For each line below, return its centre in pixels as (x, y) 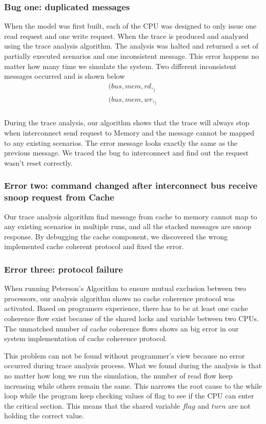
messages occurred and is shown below (65, 76)
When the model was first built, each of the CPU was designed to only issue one (130, 26)
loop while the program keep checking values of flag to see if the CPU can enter (129, 396)
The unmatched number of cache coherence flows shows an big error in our (121, 328)
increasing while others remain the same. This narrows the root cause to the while (133, 385)
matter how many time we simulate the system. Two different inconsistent (120, 66)
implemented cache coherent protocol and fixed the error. (94, 246)
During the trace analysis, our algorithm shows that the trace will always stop (127, 122)
